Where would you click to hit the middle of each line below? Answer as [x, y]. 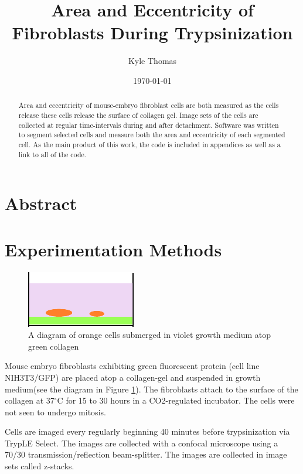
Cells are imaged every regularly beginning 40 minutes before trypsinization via [147, 431]
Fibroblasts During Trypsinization [152, 33]
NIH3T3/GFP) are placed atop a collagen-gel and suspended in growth [133, 377]
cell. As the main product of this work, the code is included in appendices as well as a [149, 144]
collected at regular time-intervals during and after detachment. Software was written [149, 125]
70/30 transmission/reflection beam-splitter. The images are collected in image [146, 454]
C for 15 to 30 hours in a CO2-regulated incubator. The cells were [176, 400]
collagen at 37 [30, 400]
